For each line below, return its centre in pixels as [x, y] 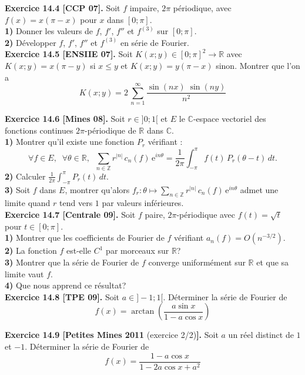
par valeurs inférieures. [143, 203]
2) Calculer [25, 176]
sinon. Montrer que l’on [258, 65]
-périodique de [110, 130]
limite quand [28, 203]
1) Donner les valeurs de [49, 31]
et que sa [273, 262]
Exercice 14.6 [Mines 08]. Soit [65, 119]
